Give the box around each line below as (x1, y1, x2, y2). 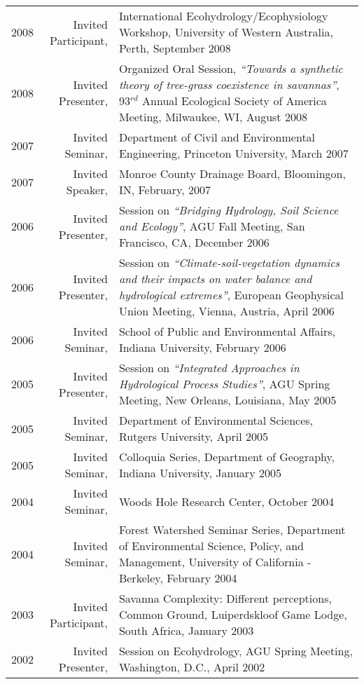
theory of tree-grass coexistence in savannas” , (118, 76, 339, 93)
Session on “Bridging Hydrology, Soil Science (118, 202, 339, 218)
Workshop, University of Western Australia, (118, 24, 333, 40)
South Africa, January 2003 (118, 622, 254, 638)
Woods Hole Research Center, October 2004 (118, 493, 335, 509)
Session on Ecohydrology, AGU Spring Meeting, (118, 643, 353, 659)
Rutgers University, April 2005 (118, 428, 268, 444)
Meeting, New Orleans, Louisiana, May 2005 (118, 392, 337, 408)
